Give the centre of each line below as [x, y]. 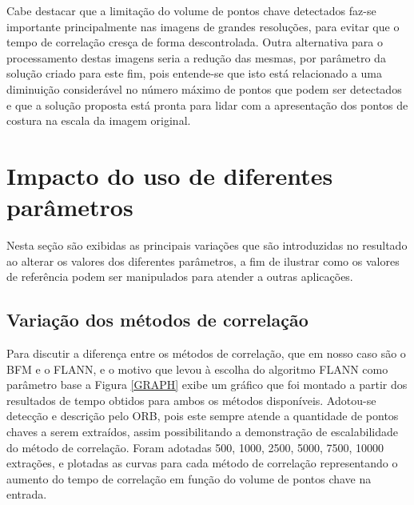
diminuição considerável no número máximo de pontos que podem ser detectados [204, 88]
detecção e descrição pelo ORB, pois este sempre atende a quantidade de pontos [203, 416]
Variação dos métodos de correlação [157, 320]
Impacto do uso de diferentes [170, 175]
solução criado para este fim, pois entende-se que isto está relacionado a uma [194, 73]
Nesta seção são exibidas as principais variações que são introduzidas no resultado [207, 245]
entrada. [27, 494]
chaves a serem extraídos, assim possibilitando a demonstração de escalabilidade [202, 432]
